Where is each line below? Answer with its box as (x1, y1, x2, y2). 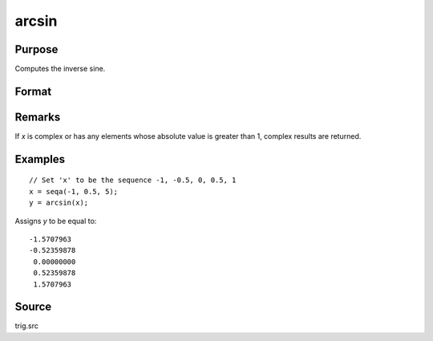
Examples (14, 152, 66, 166)
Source (14, 300, 52, 314)
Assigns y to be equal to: (14, 216, 97, 225)
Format (14, 84, 52, 98)
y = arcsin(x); (29, 198, 89, 208)
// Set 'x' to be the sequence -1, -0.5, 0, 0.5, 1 (29, 176, 237, 185)
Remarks (14, 110, 61, 124)
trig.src (14, 321, 39, 331)
